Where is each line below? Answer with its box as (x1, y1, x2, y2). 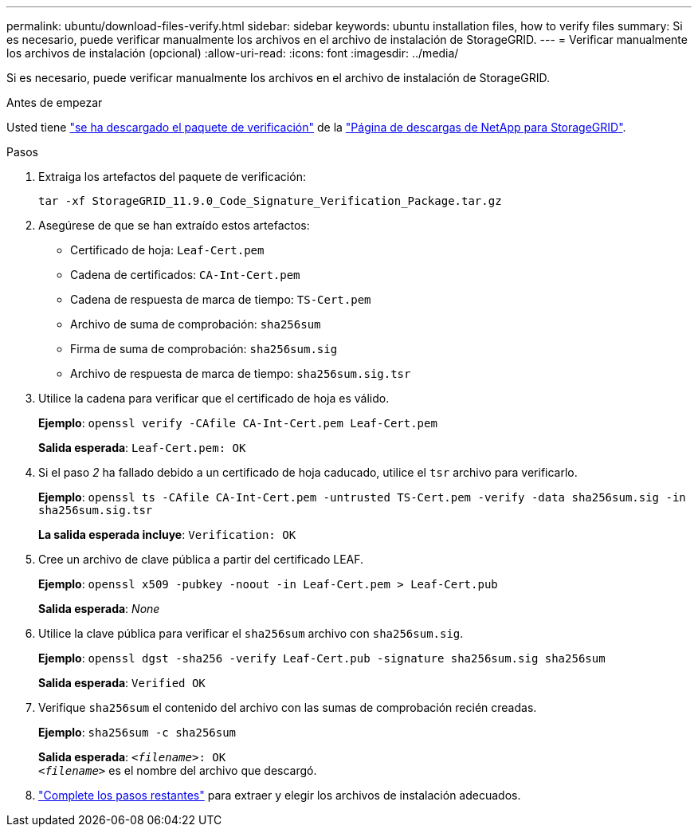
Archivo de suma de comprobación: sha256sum (70, 317, 321, 331)
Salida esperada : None (38, 602, 160, 615)
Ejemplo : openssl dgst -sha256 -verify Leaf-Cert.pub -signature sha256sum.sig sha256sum (38, 651, 606, 665)
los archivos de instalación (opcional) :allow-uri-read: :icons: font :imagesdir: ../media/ (6, 46, 459, 60)
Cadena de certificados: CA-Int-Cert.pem (70, 268, 300, 281)
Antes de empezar (6, 96, 103, 109)
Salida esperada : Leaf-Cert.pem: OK (38, 441, 246, 454)
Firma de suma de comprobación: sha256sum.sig (70, 342, 338, 356)
